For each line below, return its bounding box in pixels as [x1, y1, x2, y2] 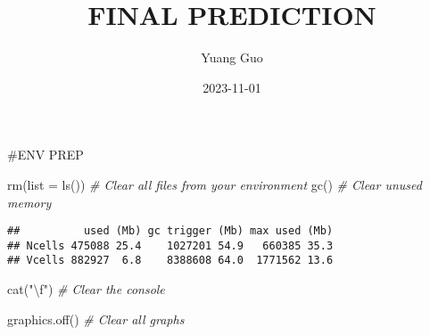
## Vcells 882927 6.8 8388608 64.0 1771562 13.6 [7, 254, 334, 267]
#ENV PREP [7, 145, 84, 164]
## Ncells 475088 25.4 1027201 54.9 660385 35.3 [7, 239, 334, 252]
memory [7, 192, 52, 211]
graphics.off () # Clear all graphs [7, 309, 185, 328]
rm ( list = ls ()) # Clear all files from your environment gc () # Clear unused [7, 175, 422, 193]
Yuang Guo [201, 48, 263, 67]
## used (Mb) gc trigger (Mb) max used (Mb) [7, 225, 334, 238]
